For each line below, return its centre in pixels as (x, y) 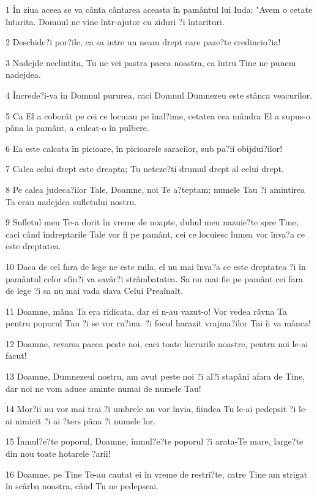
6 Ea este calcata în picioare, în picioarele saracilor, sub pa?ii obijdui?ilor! (144, 148)
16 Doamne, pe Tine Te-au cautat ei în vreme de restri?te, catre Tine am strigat (157, 474)
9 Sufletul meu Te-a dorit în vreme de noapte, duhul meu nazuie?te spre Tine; (152, 222)
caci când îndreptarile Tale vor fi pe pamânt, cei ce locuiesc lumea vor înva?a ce (155, 234)
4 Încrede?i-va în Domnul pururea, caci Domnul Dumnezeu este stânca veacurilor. (159, 95)
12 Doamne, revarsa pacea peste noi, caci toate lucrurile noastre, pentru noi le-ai (157, 343)
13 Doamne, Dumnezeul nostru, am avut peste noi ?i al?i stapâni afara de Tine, (155, 376)
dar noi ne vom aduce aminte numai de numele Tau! (103, 388)
